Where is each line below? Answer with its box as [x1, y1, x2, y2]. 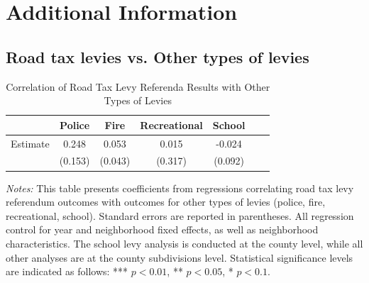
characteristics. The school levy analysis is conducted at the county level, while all [6, 235, 363, 250]
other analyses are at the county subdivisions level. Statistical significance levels [6, 250, 353, 265]
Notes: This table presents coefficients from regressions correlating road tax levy [6, 180, 354, 195]
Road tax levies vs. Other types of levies [6, 45, 309, 67]
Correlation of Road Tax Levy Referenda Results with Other [6, 79, 270, 94]
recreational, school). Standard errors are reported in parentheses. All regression [6, 208, 354, 223]
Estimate [11, 135, 50, 150]
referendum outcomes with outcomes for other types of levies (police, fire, [6, 194, 326, 209]
